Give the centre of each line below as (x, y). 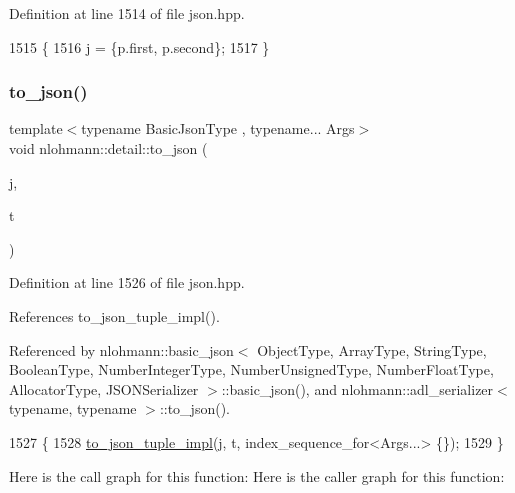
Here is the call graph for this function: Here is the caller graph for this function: (257, 475)
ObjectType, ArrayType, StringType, (372, 349)
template (36, 128)
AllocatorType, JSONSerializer (104, 388)
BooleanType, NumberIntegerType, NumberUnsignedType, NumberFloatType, (251, 369)
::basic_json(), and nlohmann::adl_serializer (357, 388)
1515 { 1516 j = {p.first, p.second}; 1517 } (139, 46)
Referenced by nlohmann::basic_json (121, 349)
